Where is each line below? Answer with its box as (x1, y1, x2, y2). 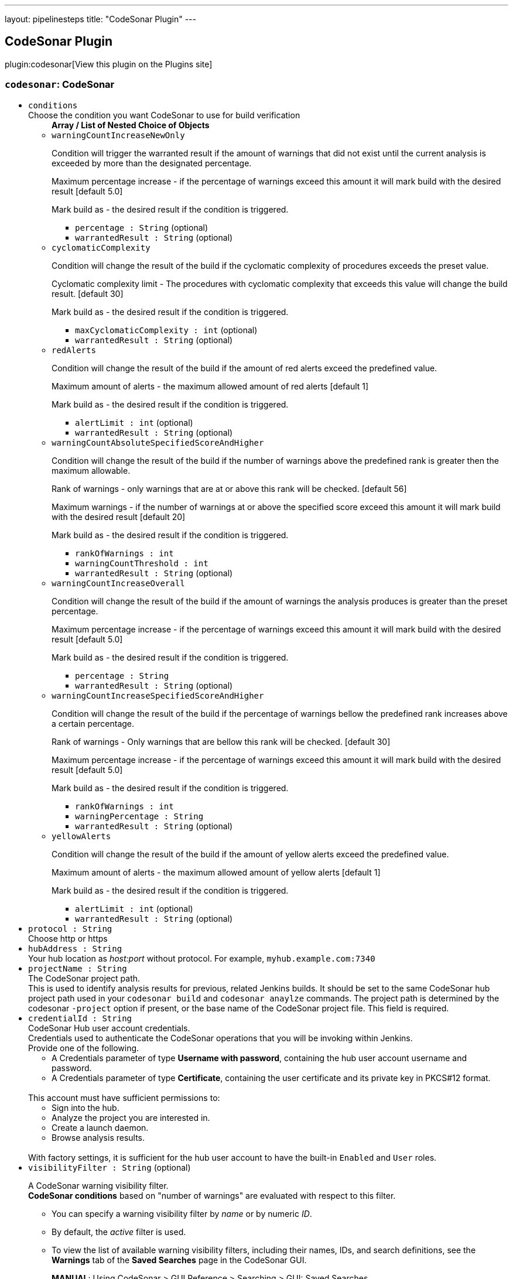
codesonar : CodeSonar (5, 78, 115, 91)
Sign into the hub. (52, 1102, 119, 1113)
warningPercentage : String (75, 811, 204, 821)
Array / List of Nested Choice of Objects (52, 119, 210, 130)
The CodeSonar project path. (28, 973, 141, 983)
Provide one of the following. (28, 1042, 139, 1053)
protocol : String (28, 924, 112, 933)
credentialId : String (28, 1013, 132, 1023)
